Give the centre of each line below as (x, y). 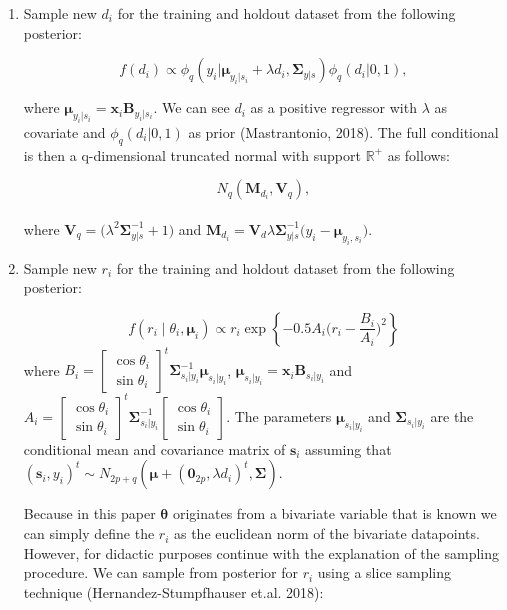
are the (452, 415)
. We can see (191, 107)
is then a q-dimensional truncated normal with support (192, 154)
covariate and (64, 131)
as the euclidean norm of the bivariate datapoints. (326, 533)
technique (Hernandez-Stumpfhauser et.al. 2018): (173, 591)
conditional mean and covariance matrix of (154, 448)
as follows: (419, 154)
